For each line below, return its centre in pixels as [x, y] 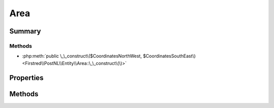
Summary [25, 31]
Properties [26, 78]
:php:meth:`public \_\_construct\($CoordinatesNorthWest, [82, 56]
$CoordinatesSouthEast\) [169, 56]
